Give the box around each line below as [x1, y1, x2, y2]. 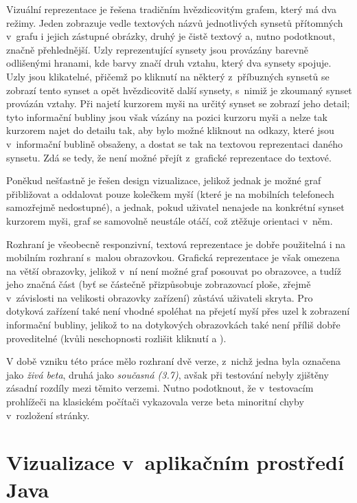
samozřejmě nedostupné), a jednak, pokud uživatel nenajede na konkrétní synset [6, 200, 345, 214]
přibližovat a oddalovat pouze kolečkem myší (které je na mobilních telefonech [6, 186, 334, 201]
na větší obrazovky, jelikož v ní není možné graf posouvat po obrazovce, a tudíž [6, 263, 341, 278]
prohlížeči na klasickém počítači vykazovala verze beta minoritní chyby [6, 394, 304, 409]
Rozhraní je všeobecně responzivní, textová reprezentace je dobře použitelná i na [6, 236, 346, 251]
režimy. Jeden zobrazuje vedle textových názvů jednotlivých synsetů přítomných [6, 15, 343, 30]
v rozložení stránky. [6, 407, 90, 422]
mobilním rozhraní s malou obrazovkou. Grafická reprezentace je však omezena [6, 250, 340, 265]
